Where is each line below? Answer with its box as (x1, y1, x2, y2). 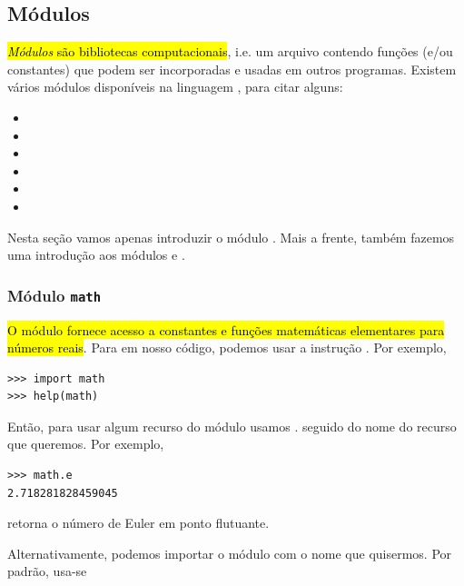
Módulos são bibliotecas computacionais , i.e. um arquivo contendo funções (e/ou (7, 42, 453, 61)
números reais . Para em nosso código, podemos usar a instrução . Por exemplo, (7, 338, 447, 357)
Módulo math (7, 283, 102, 306)
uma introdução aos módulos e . (7, 245, 185, 264)
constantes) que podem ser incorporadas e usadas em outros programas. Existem (7, 59, 457, 78)
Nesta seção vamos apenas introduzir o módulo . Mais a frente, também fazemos (7, 227, 455, 246)
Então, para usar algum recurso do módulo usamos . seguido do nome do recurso (7, 416, 457, 435)
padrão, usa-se (7, 561, 87, 581)
